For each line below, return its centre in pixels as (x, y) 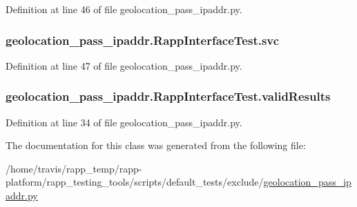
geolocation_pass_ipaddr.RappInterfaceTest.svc (143, 40)
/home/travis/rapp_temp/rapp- (74, 168)
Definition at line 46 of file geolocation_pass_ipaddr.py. (124, 9)
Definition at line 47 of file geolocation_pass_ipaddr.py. (124, 65)
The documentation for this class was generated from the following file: (156, 145)
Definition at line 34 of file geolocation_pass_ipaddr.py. (124, 122)
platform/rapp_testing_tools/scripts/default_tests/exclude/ (135, 182)
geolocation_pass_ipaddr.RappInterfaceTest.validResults (168, 96)
